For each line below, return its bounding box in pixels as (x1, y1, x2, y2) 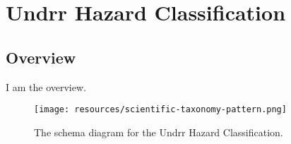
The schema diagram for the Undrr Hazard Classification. (34, 124, 283, 139)
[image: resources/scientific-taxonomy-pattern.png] (34, 104, 287, 115)
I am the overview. (6, 79, 86, 94)
